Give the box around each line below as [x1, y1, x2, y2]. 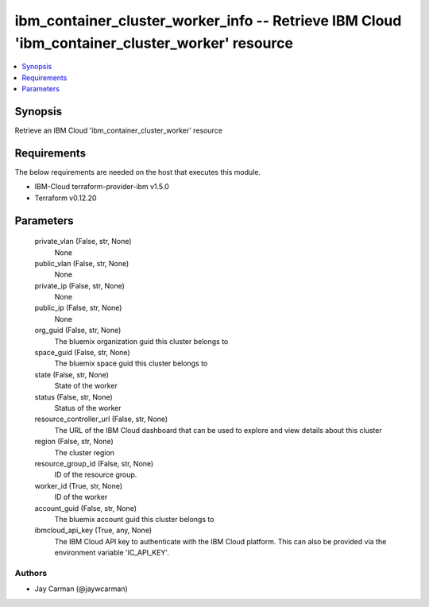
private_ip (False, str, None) [34, 280, 125, 290]
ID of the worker [54, 493, 108, 502]
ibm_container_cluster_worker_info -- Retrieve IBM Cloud [14, 12, 402, 29]
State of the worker [54, 381, 118, 391]
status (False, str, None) [34, 392, 113, 401]
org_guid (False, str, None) [34, 326, 122, 335]
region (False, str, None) [34, 437, 114, 447]
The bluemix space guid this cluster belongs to [54, 358, 208, 369]
